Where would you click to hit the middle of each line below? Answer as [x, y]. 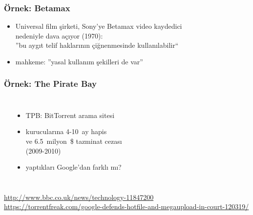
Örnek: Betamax [37, 8]
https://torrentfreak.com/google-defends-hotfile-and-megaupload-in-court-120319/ [126, 206]
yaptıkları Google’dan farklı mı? [74, 167]
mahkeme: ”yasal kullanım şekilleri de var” [79, 61]
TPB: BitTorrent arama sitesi [70, 115]
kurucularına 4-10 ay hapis [66, 131]
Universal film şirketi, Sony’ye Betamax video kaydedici [99, 26]
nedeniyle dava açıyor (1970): [59, 35]
